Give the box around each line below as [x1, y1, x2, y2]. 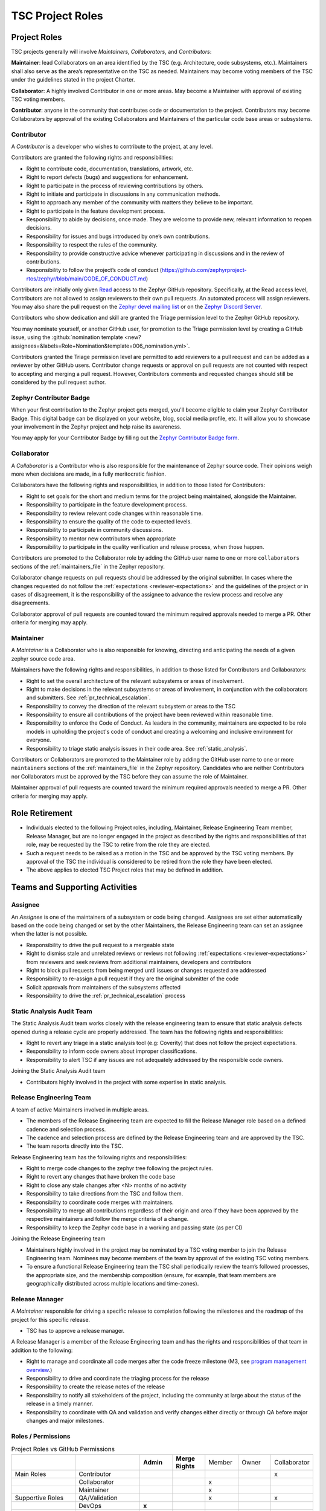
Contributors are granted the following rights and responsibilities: [11, 154, 173, 161]
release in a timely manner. [26, 1400, 94, 1408]
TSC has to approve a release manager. [26, 1327, 125, 1335]
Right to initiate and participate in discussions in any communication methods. [26, 190, 220, 198]
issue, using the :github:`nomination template [11, 334, 123, 341]
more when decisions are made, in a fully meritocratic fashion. [11, 470, 166, 477]
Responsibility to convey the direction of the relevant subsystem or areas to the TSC [26, 702, 236, 710]
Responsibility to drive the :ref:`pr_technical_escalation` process [26, 992, 185, 1000]
